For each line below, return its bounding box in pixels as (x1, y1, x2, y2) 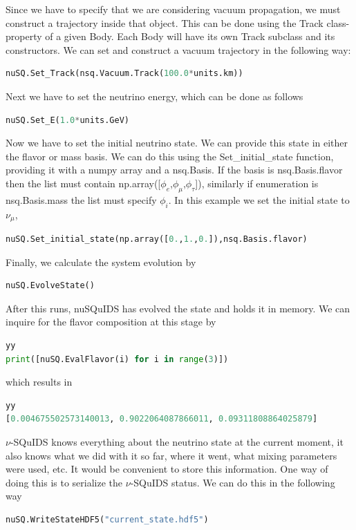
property (6, 29, 42, 44)
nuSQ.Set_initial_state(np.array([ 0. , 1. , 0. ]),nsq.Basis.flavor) (6, 234, 308, 244)
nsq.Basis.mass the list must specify (6, 192, 157, 207)
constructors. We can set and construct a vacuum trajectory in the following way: (6, 42, 351, 57)
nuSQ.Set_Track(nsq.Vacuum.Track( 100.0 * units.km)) (6, 68, 243, 79)
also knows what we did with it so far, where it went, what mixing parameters (6, 448, 337, 462)
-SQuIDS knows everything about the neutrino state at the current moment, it (10, 434, 344, 448)
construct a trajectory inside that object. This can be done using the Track (6, 15, 324, 30)
